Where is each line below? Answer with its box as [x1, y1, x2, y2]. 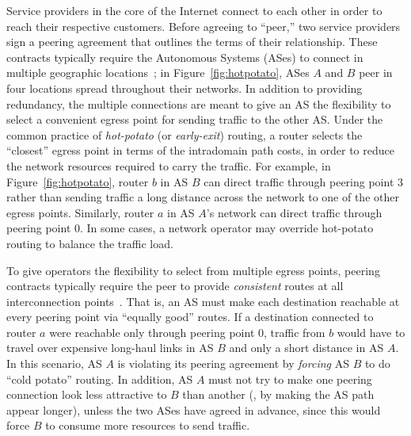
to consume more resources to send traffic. [45, 417, 250, 434]
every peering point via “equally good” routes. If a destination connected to [6, 308, 374, 325]
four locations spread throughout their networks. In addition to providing [6, 79, 363, 96]
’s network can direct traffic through [206, 204, 382, 220]
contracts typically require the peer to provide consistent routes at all [6, 277, 344, 294]
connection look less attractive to [6, 386, 167, 403]
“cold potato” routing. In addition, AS [6, 370, 193, 387]
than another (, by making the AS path [182, 386, 375, 403]
